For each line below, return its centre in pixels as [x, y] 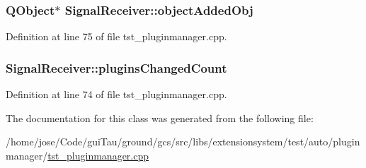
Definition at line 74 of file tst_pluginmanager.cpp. [116, 94]
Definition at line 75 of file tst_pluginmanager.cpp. [116, 36]
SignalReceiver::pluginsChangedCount [116, 67]
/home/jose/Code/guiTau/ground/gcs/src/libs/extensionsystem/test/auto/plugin [183, 142]
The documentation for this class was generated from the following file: [160, 118]
